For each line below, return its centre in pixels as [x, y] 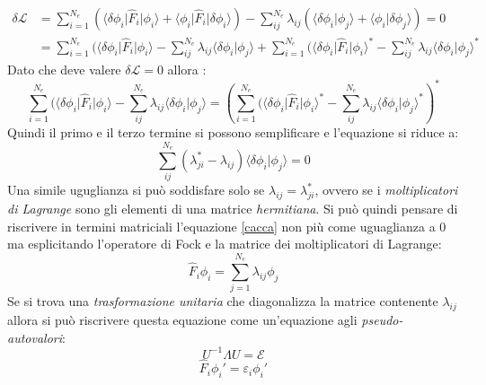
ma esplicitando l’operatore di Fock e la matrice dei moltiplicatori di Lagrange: [225, 244]
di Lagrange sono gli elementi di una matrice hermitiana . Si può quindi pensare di [233, 209]
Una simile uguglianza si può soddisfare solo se [136, 190]
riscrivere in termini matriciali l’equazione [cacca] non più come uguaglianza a [221, 226]
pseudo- [382, 320]
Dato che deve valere [64, 70]
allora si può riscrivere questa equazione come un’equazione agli [182, 320]
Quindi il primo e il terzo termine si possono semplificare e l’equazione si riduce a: [233, 132]
